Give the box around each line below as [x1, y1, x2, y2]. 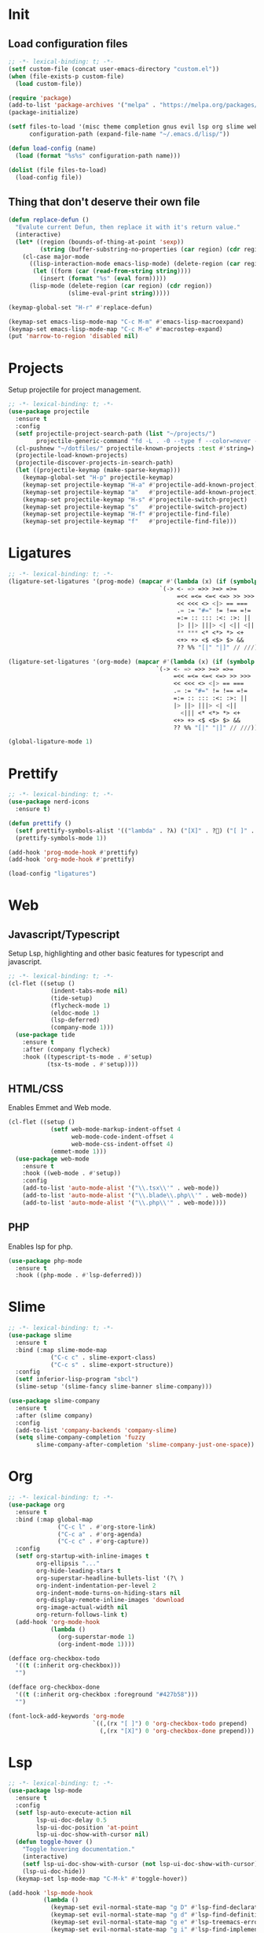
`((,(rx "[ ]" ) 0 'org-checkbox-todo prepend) [92, 1719, 247, 1727]
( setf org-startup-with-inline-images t [15, 1552, 149, 1560]
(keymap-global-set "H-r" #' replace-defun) [8, 304, 153, 311]
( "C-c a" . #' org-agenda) [57, 1530, 143, 1538]
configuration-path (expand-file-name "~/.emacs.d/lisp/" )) [28, 130, 230, 138]
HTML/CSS [8, 1082, 64, 1095]
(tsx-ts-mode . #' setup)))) [46, 1060, 139, 1068]
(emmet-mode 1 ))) [49, 1147, 108, 1156]
